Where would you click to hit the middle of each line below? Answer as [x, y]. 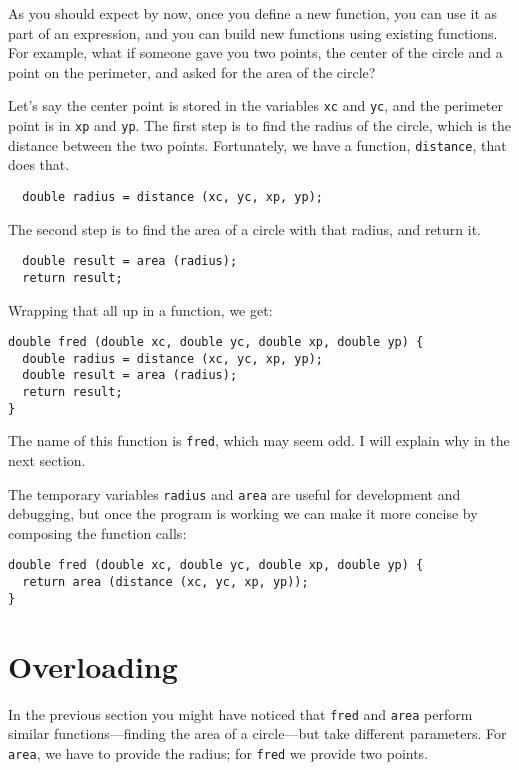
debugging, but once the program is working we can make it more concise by [243, 513]
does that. [39, 164]
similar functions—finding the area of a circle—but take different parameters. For [257, 733]
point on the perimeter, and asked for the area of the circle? [192, 71]
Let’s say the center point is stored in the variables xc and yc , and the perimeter [255, 105]
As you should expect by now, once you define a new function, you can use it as [253, 13]
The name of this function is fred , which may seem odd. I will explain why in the [259, 440]
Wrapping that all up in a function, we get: [140, 309]
